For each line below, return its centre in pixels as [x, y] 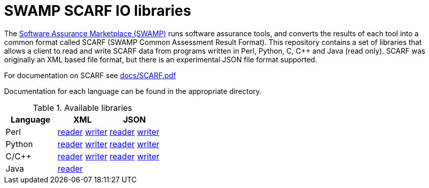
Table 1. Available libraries [83, 108]
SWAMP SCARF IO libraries [98, 11]
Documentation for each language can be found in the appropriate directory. [133, 91]
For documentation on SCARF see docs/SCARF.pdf [90, 75]
